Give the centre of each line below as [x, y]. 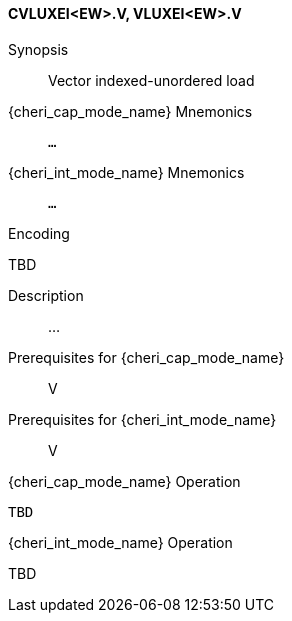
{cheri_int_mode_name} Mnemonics [126, 172]
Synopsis [38, 49]
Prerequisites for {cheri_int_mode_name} [142, 419]
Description [46, 295]
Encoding [39, 233]
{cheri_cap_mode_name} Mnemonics [130, 111]
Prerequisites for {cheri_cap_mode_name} [146, 357]
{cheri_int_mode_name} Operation [120, 542]
